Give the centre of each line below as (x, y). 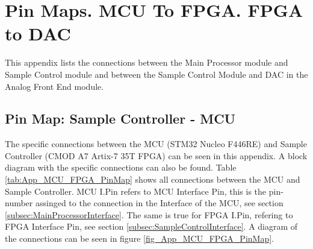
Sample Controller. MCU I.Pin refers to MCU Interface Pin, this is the (136, 191)
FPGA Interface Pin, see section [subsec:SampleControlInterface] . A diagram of (151, 226)
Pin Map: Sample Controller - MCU (120, 118)
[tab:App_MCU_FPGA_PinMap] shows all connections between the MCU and (153, 179)
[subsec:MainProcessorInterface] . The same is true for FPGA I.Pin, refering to (149, 214)
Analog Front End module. (54, 86)
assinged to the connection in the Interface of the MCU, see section (159, 203)
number (19, 203)
